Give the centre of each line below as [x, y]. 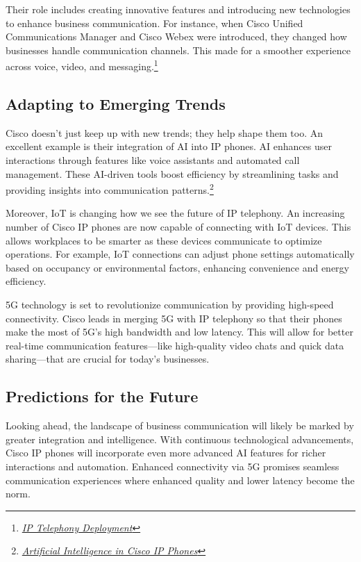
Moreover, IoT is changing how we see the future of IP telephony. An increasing [175, 213]
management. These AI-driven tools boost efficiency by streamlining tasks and [172, 173]
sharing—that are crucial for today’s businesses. [108, 359]
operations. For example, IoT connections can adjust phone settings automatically [180, 254]
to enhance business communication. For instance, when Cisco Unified [154, 23]
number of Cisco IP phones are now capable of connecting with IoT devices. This [178, 227]
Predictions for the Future [102, 396]
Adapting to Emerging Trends [116, 104]
